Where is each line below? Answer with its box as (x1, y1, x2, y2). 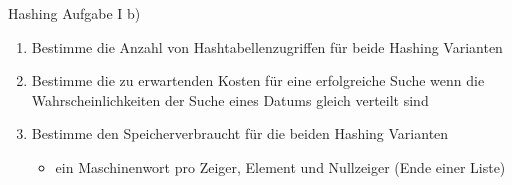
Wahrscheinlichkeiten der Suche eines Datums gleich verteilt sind (31, 89, 429, 110)
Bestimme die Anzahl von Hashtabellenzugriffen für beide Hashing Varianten (31, 36, 503, 57)
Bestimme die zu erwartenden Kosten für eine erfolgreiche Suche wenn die (31, 70, 485, 91)
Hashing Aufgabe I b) (8, 3, 141, 23)
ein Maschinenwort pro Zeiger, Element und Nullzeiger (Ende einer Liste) (55, 156, 506, 177)
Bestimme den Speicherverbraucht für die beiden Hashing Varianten (31, 123, 449, 144)
